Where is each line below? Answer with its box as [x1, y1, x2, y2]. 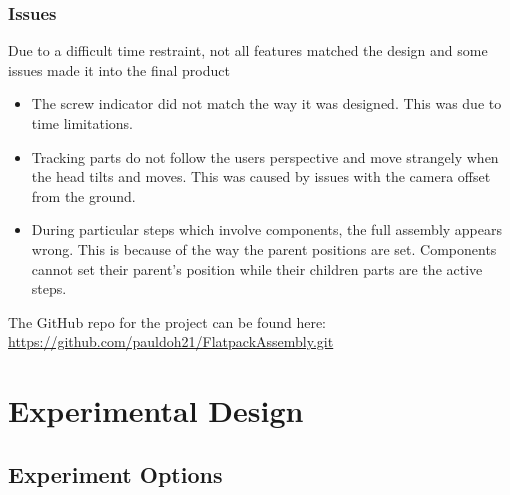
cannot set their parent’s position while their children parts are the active [31, 258, 483, 279]
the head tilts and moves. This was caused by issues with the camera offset [31, 166, 491, 187]
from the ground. [31, 185, 136, 206]
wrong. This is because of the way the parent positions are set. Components [31, 238, 497, 259]
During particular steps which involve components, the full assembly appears [31, 219, 503, 240]
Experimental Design [8, 390, 304, 431]
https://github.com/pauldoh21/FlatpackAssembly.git [8, 331, 334, 352]
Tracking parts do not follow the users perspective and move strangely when [31, 146, 499, 167]
